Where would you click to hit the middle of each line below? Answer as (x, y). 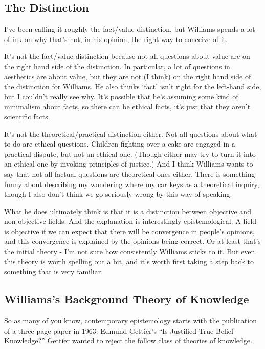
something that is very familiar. (54, 271)
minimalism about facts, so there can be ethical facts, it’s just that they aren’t (127, 106)
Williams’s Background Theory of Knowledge (127, 299)
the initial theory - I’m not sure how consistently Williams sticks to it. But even (130, 251)
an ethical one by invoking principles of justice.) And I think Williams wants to (129, 164)
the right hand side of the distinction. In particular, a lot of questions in (117, 66)
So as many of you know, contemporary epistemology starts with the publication (130, 321)
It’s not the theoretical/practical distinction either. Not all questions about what (131, 134)
